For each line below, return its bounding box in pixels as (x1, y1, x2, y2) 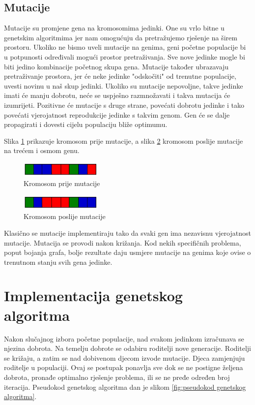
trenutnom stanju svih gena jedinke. (4, 256, 113, 267)
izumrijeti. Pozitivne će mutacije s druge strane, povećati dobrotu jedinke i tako (4, 99, 244, 110)
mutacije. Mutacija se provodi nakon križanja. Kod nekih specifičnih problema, (4, 237, 241, 248)
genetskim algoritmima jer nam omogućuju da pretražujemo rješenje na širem (4, 32, 237, 42)
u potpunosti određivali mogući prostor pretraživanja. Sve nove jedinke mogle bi (4, 51, 245, 62)
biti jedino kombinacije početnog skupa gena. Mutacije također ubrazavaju (4, 61, 229, 71)
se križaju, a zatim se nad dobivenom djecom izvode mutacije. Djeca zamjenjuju (4, 352, 245, 363)
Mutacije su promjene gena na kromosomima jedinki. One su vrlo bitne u (4, 23, 225, 33)
